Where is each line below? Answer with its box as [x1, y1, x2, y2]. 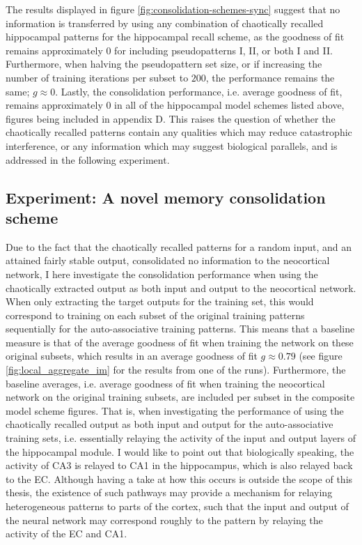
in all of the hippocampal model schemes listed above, [114, 98, 345, 112]
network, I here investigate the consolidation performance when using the [6, 266, 318, 281]
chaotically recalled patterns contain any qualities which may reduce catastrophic [6, 125, 352, 139]
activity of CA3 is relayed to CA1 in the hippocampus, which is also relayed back [6, 458, 353, 473]
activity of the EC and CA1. [6, 526, 127, 541]
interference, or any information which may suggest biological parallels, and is [6, 138, 338, 153]
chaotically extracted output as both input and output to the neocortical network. [6, 280, 356, 295]
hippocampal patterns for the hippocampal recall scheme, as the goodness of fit [6, 29, 345, 44]
